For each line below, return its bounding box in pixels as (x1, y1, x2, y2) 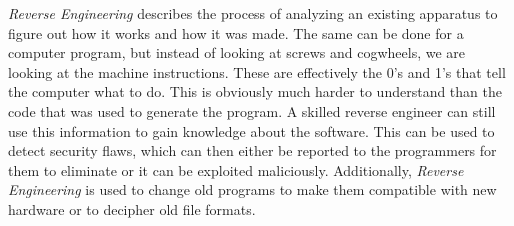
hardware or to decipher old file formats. (8, 198, 256, 219)
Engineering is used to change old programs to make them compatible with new (8, 179, 497, 200)
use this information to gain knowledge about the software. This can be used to (8, 120, 495, 141)
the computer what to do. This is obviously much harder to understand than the (8, 81, 502, 102)
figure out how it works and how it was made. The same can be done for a (8, 22, 464, 43)
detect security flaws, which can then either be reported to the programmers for (8, 140, 497, 161)
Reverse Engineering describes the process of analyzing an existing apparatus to (8, 3, 498, 23)
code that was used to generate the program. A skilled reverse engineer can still (8, 100, 496, 121)
